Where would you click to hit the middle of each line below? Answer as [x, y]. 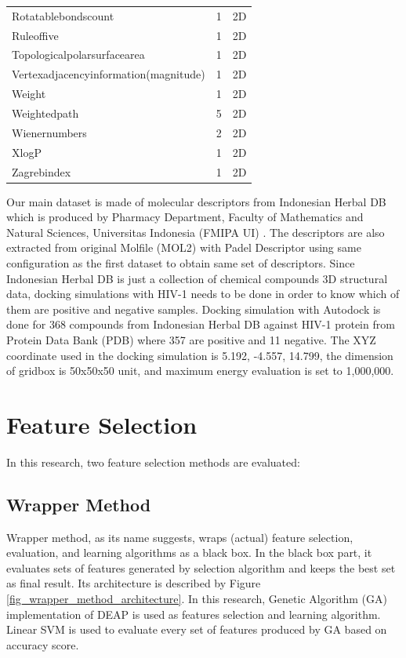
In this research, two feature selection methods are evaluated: [153, 462]
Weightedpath [45, 113]
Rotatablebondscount [63, 15]
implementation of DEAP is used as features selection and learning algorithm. [194, 614]
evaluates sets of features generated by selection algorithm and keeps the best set [201, 567]
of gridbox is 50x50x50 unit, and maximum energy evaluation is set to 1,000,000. [200, 371]
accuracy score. [43, 644]
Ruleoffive [35, 35]
